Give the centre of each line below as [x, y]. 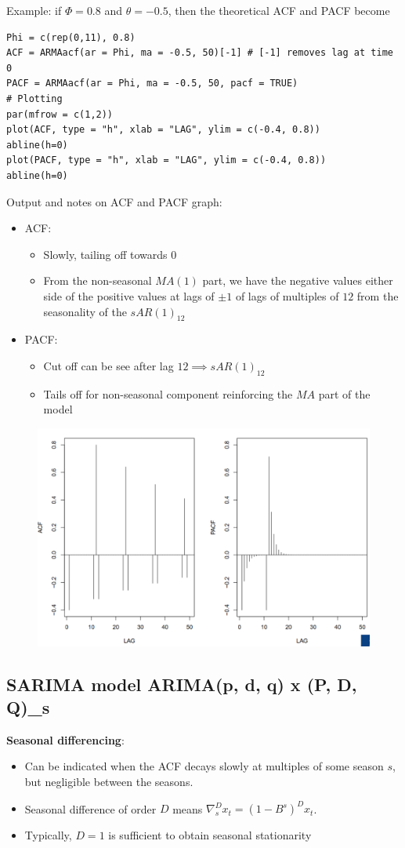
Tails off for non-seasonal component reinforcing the [168, 393]
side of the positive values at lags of [129, 295]
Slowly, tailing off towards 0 [110, 254]
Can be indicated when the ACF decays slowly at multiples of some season [204, 766]
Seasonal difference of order [90, 808]
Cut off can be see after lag [108, 365]
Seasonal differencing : [65, 739]
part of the [344, 393]
